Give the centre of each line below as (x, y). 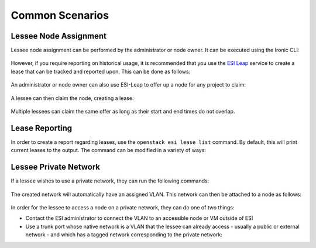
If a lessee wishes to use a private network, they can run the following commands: (110, 181)
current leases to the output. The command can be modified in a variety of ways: (108, 150)
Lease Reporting (42, 128)
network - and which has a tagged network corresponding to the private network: (124, 235)
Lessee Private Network (56, 167)
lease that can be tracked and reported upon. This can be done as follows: (101, 71)
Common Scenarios (60, 15)
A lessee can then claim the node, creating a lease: (72, 98)
